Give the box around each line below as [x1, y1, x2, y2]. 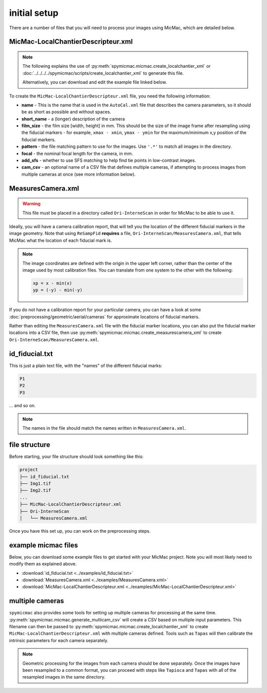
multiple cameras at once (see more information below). [21, 171, 136, 177]
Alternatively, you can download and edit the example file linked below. [22, 79, 167, 85]
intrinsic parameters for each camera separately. [9, 637, 109, 643]
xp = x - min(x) [33, 280, 73, 286]
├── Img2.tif [19, 488, 51, 493]
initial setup [9, 7, 59, 18]
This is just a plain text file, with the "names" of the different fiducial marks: [9, 363, 163, 369]
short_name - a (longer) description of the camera [21, 116, 125, 122]
